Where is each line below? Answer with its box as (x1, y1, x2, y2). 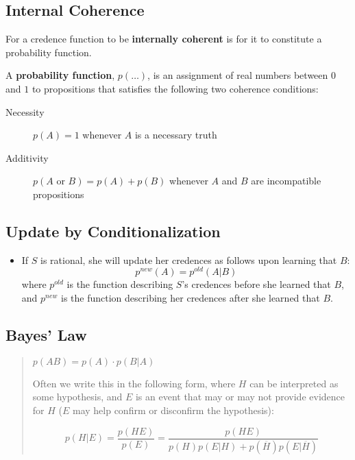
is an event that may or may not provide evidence (135, 389, 345, 404)
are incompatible (251, 173, 321, 188)
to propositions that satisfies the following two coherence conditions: (32, 81, 319, 95)
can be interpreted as (249, 376, 339, 390)
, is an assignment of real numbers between (147, 68, 328, 82)
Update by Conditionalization (5, 220, 221, 241)
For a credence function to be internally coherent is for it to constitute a (5, 32, 322, 46)
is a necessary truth (134, 128, 217, 142)
